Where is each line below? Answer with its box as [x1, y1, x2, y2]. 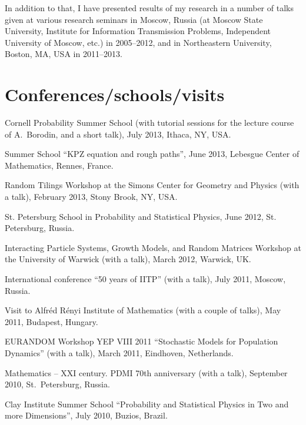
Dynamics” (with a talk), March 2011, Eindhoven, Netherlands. [5, 347, 234, 359]
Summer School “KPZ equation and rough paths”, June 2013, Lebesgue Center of [5, 148, 300, 160]
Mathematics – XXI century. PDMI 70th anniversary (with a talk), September [5, 366, 288, 379]
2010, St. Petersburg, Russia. [5, 378, 110, 390]
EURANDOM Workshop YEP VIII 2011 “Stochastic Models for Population [5, 335, 278, 347]
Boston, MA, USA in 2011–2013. [5, 48, 122, 60]
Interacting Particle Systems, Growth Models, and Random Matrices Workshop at [5, 241, 301, 253]
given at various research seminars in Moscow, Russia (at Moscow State [5, 13, 263, 25]
